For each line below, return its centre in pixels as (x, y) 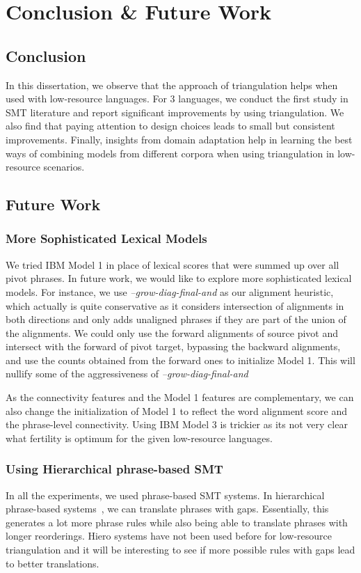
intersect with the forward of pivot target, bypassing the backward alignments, (173, 346)
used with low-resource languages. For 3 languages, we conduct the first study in (177, 99)
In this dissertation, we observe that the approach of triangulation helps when (172, 85)
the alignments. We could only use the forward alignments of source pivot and (172, 332)
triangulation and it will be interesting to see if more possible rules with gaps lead (180, 550)
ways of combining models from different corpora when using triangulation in (170, 153)
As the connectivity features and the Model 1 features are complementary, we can (180, 397)
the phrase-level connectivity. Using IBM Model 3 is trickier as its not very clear (177, 424)
